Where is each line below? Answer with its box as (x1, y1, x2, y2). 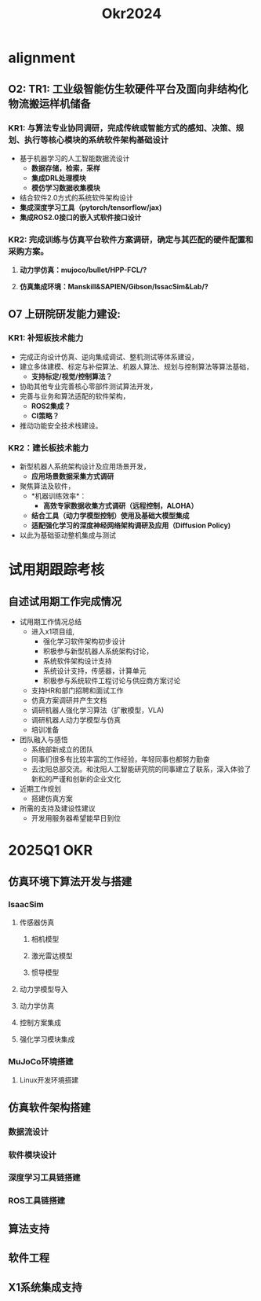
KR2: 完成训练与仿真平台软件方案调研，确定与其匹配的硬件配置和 (8, 233, 254, 244)
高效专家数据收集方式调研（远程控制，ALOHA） (42, 501, 198, 511)
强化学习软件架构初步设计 (42, 637, 126, 646)
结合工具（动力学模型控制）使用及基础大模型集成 (31, 511, 190, 520)
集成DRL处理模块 (31, 173, 86, 182)
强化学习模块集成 (19, 1035, 75, 1044)
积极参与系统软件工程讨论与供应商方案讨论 (42, 676, 181, 685)
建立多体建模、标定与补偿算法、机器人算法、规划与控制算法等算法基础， (19, 362, 253, 371)
